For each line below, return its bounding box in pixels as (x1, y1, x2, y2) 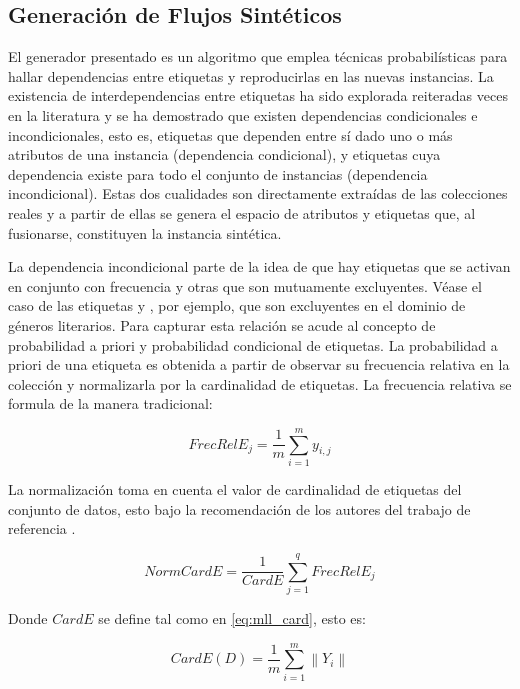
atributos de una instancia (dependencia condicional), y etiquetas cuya (8, 144, 441, 165)
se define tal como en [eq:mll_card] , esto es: (98, 607, 366, 628)
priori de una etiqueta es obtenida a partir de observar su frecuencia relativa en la (8, 354, 510, 375)
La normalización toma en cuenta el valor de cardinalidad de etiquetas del (8, 479, 462, 500)
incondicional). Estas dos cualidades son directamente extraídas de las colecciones (8, 183, 508, 204)
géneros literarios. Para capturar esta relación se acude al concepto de (8, 314, 436, 335)
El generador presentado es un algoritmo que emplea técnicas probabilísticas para (8, 46, 508, 67)
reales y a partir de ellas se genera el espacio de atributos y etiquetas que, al (8, 202, 476, 223)
